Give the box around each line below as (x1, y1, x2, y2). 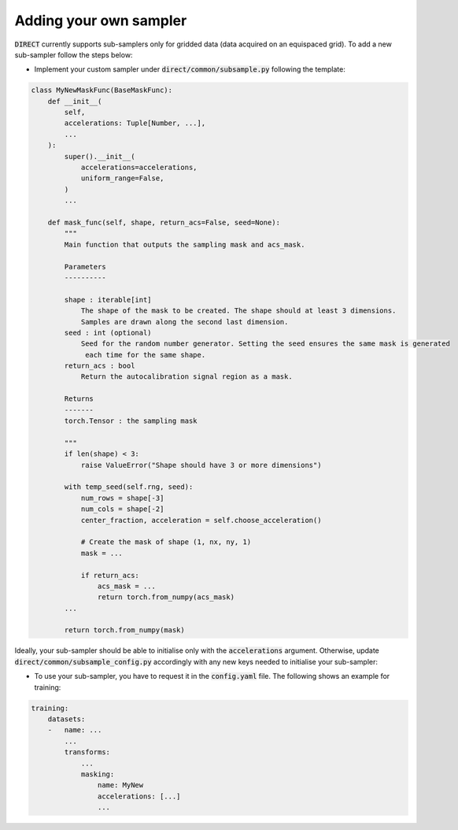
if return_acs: (80, 571, 139, 580)
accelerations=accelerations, (80, 163, 198, 172)
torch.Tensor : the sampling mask (64, 417, 198, 425)
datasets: (47, 714, 86, 724)
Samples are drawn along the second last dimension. (80, 317, 289, 326)
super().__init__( (64, 152, 135, 161)
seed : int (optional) (64, 328, 153, 337)
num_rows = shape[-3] (80, 493, 164, 502)
